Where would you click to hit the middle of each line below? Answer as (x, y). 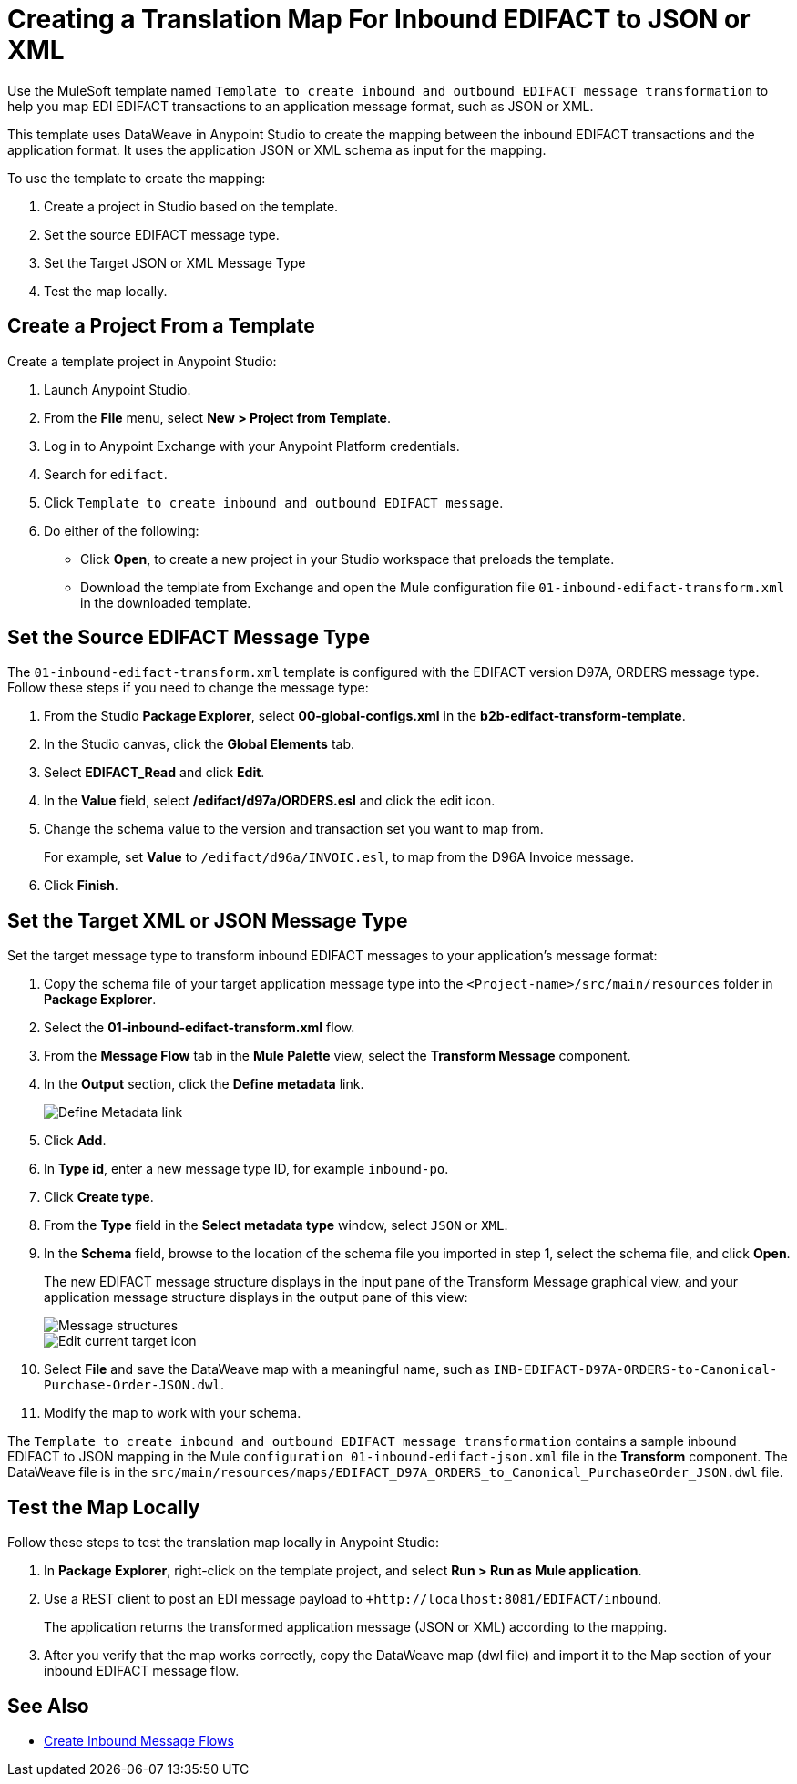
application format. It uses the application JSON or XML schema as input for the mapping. (277, 149)
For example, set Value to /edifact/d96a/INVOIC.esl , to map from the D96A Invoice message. (339, 857)
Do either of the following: (122, 530)
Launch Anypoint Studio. (118, 389)
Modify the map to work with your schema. (173, 1413)
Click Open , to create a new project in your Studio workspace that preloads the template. (347, 559)
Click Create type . (99, 1197)
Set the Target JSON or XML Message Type (175, 262)
